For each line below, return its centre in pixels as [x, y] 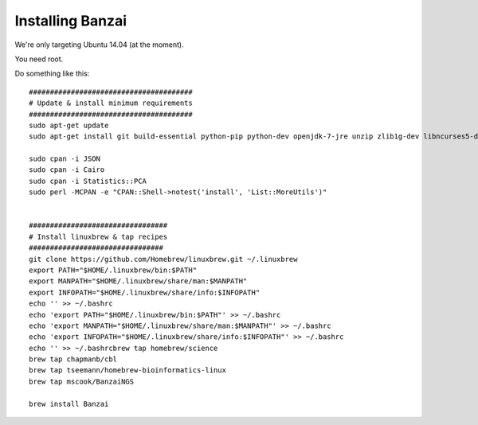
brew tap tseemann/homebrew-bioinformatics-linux [128, 370]
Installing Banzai [71, 21]
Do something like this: [52, 74]
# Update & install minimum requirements [111, 103]
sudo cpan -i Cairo [67, 170]
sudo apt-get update [69, 125]
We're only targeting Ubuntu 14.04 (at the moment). [99, 45]
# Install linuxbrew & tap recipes [98, 236]
